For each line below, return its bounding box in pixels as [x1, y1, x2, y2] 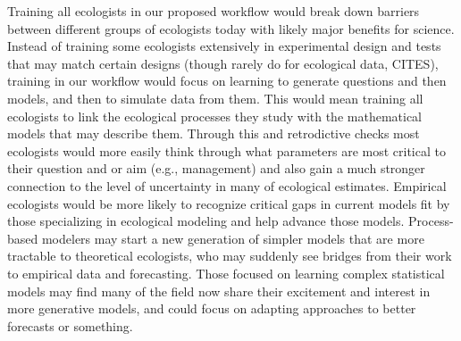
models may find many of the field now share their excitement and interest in [7, 281, 431, 300]
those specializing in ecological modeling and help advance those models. [7, 212, 405, 230]
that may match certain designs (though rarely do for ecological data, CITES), [7, 54, 439, 72]
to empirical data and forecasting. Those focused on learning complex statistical [7, 263, 445, 282]
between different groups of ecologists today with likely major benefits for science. [7, 19, 455, 37]
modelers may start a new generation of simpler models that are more [41, 229, 424, 247]
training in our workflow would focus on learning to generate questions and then [7, 71, 447, 90]
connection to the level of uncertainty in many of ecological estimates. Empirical [7, 176, 447, 195]
